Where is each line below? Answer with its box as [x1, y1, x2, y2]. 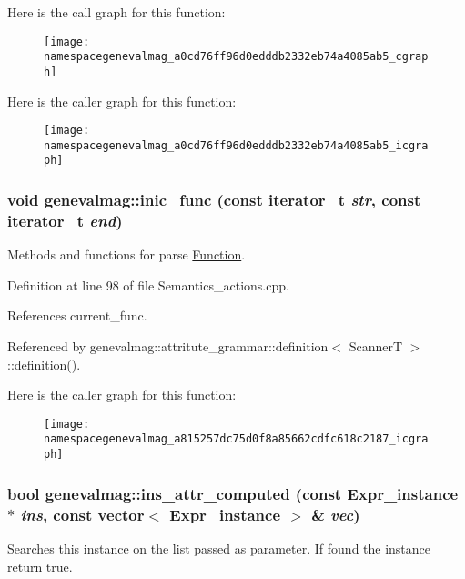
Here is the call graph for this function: [7, 3, 226, 21]
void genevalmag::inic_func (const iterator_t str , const [7, 188, 421, 211]
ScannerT [349, 337, 403, 356]
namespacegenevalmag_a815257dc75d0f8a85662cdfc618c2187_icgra [44, 432, 429, 446]
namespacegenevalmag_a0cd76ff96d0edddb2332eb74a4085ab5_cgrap [44, 50, 429, 64]
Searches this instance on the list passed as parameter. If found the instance [7, 538, 431, 557]
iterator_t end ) [7, 208, 123, 231]
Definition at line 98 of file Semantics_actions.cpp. [7, 275, 289, 294]
